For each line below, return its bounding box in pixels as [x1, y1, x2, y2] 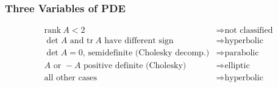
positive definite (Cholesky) [84, 61, 187, 71]
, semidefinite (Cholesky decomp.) [82, 49, 210, 58]
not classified [224, 26, 273, 35]
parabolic [224, 49, 259, 58]
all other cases [44, 74, 97, 83]
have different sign [104, 37, 174, 46]
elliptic [224, 61, 250, 71]
